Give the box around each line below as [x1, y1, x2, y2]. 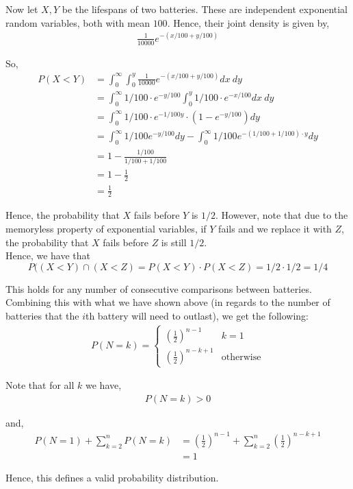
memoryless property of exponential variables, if [5, 221, 207, 235]
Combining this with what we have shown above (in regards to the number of [5, 295, 330, 309]
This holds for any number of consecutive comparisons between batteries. [5, 281, 312, 296]
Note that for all [5, 378, 75, 392]
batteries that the [5, 308, 79, 322]
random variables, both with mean [5, 15, 150, 29]
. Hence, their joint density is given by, [167, 15, 330, 29]
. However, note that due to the [215, 208, 348, 222]
